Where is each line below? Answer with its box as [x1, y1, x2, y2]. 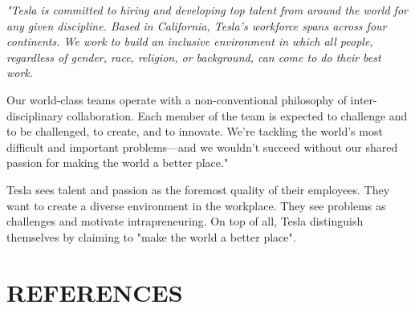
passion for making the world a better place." [6, 154, 229, 171]
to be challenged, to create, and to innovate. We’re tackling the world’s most [6, 123, 383, 140]
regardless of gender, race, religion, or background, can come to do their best [6, 48, 381, 65]
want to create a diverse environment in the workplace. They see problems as [6, 197, 386, 213]
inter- [350, 91, 377, 108]
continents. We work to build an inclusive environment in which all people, [6, 33, 373, 50]
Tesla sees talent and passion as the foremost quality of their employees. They [6, 181, 390, 197]
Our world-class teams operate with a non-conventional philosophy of [6, 91, 347, 108]
